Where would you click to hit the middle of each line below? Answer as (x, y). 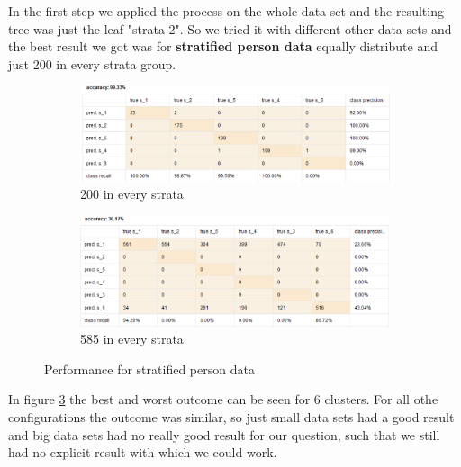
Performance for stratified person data (149, 368)
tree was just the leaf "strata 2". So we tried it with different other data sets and (230, 28)
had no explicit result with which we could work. (143, 452)
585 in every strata (132, 339)
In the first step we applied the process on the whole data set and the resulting (226, 11)
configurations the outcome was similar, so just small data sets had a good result (231, 417)
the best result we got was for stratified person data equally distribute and (223, 46)
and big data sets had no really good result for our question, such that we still (224, 434)
